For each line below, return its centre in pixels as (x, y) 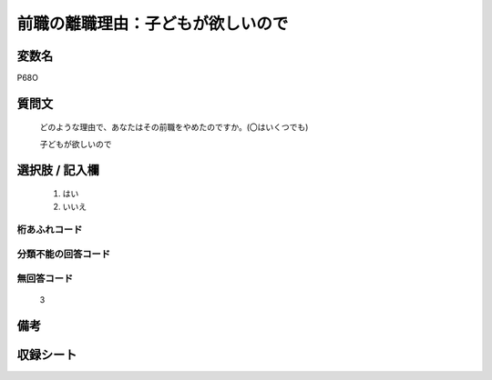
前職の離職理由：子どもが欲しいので (153, 24)
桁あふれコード (50, 230)
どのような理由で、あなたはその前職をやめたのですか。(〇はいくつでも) (174, 127)
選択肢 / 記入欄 (58, 170)
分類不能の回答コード (64, 254)
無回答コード (45, 278)
